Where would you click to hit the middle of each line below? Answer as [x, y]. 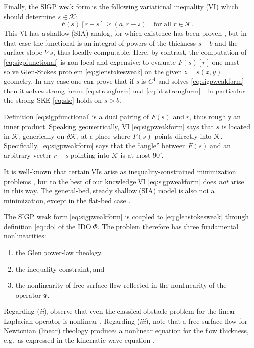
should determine [30, 16]
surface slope [23, 52]
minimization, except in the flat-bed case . [67, 200]
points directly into [183, 136]
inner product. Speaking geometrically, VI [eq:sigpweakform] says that [109, 126]
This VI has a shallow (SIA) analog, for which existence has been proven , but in [125, 33]
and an [220, 145]
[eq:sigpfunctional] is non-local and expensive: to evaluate [90, 61]
